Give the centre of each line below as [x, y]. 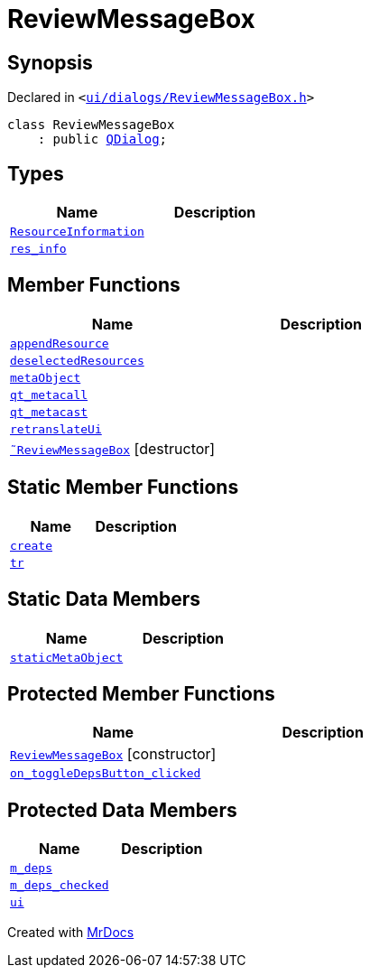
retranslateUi [56, 429]
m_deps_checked [60, 886]
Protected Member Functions [141, 693]
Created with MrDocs [71, 933]
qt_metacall [49, 395]
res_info [38, 249]
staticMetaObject [67, 657]
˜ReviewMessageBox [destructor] [113, 448]
